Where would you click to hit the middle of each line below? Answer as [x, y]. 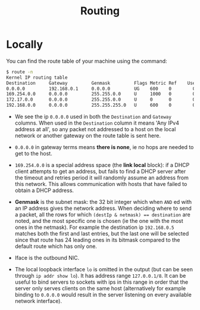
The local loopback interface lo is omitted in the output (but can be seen [104, 269]
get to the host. [33, 154]
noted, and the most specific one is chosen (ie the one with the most [99, 221]
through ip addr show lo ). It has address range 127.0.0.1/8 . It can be [100, 276]
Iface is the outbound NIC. [47, 258]
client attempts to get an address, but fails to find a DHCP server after [100, 172]
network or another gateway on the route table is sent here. [87, 136]
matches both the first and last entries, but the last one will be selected [102, 234]
